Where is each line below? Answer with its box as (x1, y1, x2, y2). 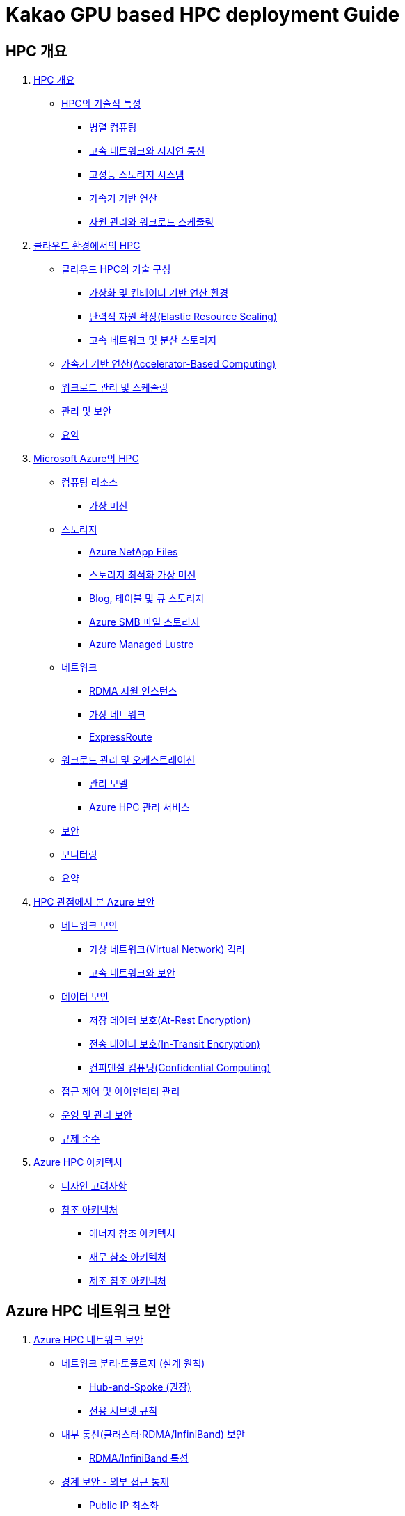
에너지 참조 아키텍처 (89, 1227, 175, 1240)
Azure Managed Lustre (89, 638, 194, 651)
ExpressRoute (89, 731, 152, 743)
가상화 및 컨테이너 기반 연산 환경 (89, 287, 229, 299)
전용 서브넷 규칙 (89, 1405, 158, 1417)
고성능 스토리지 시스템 (89, 168, 184, 181)
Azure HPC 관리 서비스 (89, 801, 190, 814)
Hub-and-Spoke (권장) (89, 1381, 191, 1393)
